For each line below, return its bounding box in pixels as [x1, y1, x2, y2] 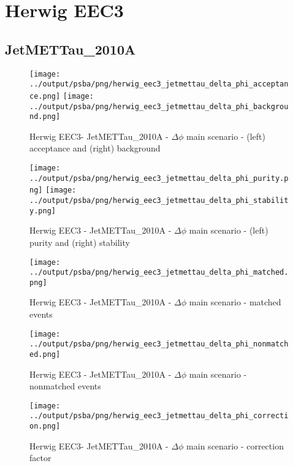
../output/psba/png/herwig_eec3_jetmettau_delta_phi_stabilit [29, 196, 289, 205]
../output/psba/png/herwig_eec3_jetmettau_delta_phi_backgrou [29, 102, 289, 111]
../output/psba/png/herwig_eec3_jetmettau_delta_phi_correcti [29, 411, 289, 421]
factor [29, 451, 51, 464]
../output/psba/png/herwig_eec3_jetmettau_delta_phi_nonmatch [29, 340, 289, 349]
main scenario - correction [186, 439, 284, 452]
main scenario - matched [189, 296, 281, 308]
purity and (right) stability [29, 235, 130, 248]
